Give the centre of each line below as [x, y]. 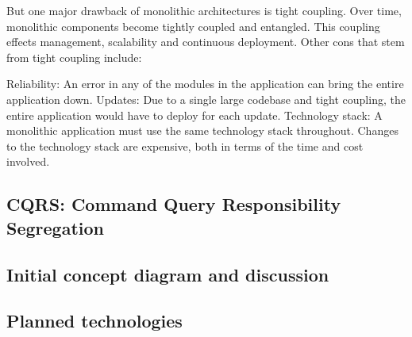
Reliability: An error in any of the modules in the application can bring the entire [205, 84]
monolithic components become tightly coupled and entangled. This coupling [193, 26]
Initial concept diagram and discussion [168, 274]
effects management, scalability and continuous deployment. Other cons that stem [206, 42]
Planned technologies [94, 321]
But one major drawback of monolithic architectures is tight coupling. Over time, [204, 10]
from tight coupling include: [74, 57]
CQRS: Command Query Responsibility [174, 204]
